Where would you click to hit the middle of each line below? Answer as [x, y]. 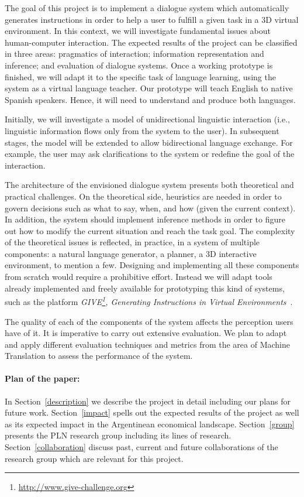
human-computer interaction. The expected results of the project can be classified [151, 42]
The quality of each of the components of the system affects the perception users [149, 321]
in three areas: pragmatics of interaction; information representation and [134, 54]
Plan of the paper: [42, 378]
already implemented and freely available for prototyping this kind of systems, [145, 288]
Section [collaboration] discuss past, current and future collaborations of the [141, 447]
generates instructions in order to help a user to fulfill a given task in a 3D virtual [152, 19]
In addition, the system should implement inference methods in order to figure [145, 219]
